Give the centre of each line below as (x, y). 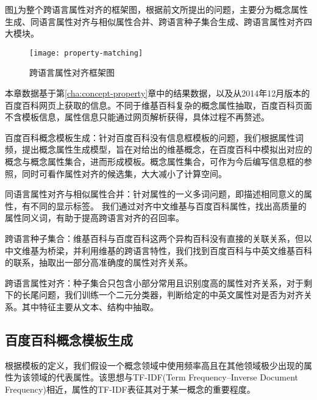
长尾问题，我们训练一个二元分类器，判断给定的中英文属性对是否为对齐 (162, 295)
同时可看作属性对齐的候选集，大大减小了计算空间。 (124, 173)
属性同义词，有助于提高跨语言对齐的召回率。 (94, 218)
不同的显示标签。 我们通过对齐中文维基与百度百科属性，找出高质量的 (168, 205)
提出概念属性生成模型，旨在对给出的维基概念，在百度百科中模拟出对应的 (167, 149)
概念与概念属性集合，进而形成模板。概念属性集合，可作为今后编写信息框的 (154, 161)
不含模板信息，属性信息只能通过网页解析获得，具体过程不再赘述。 (137, 117)
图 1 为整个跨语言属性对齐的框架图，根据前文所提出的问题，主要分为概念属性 (156, 9)
